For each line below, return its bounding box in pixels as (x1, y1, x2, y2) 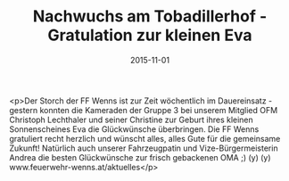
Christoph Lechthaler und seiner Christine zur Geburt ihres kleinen (9, 114, 254, 125)
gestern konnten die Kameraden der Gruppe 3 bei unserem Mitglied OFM (9, 104, 278, 115)
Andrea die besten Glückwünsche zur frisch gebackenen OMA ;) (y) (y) (9, 152, 271, 162)
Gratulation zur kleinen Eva (47, 25, 252, 45)
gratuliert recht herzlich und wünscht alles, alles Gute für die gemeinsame (9, 133, 281, 144)
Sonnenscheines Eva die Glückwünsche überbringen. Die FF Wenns (9, 123, 260, 135)
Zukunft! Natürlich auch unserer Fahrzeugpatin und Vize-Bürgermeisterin (9, 143, 278, 153)
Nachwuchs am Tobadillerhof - (32, 6, 268, 27)
